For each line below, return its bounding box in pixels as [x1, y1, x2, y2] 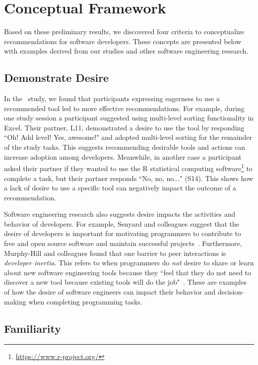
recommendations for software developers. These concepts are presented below [4, 36, 242, 46]
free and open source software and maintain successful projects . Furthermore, [4, 238, 242, 248]
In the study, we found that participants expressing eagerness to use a [4, 93, 220, 104]
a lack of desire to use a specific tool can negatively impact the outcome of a [4, 182, 237, 193]
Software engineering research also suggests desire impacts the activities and [4, 209, 236, 219]
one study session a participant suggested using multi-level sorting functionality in [4, 113, 254, 123]
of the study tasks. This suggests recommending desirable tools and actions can [4, 142, 246, 152]
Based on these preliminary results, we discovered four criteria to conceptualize [4, 26, 245, 37]
